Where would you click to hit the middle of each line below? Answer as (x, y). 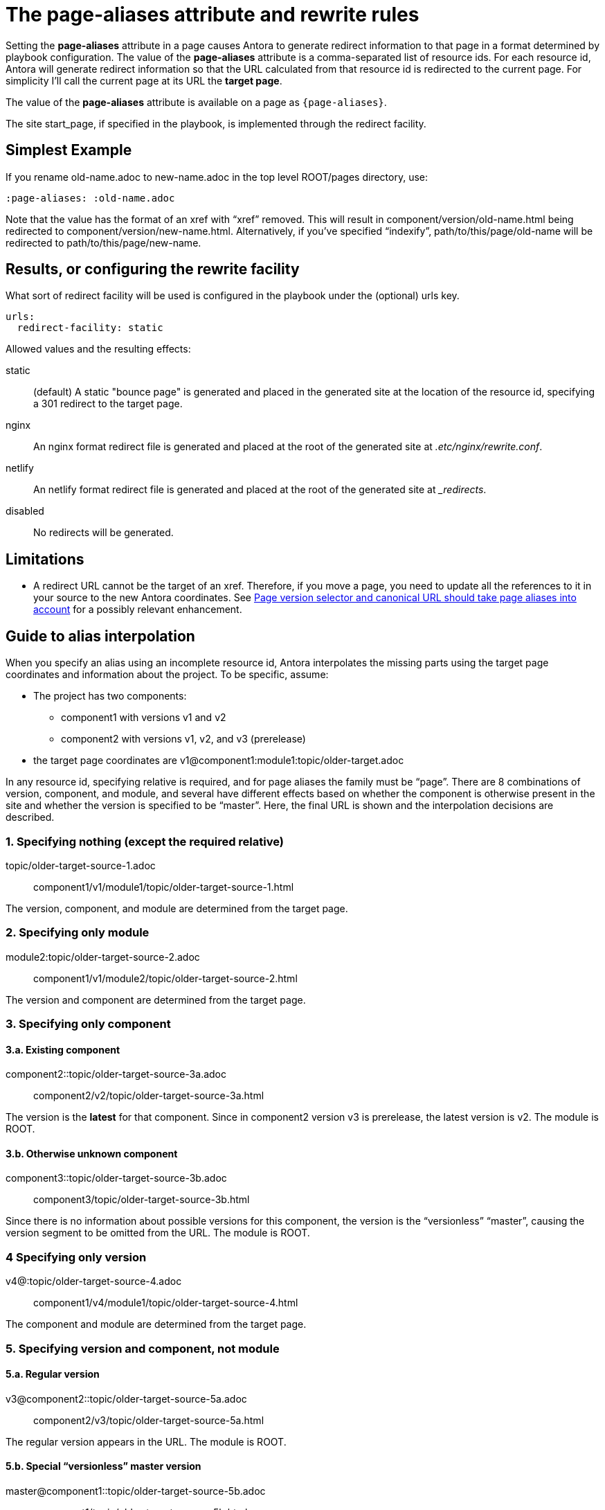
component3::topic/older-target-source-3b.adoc (116, 1178)
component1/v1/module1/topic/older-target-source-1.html (164, 887)
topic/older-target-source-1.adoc (81, 865)
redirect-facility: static (90, 328)
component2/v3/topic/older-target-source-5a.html (149, 1420)
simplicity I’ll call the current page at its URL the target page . (144, 80)
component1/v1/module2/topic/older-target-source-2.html (165, 978)
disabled (25, 511)
